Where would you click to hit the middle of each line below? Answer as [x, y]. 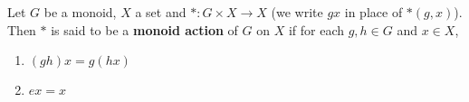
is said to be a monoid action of [144, 29]
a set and [161, 12]
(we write [297, 12]
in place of [373, 12]
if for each [316, 29]
